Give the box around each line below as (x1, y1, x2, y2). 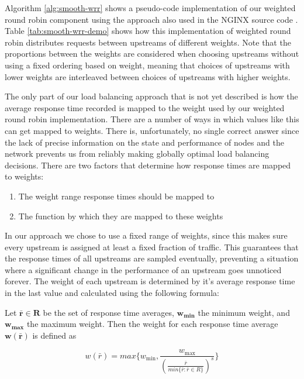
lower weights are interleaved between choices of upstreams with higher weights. (5, 70, 291, 82)
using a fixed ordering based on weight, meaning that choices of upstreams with (5, 58, 290, 71)
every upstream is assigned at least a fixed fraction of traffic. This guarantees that (5, 240, 299, 253)
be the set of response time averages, (43, 306, 174, 318)
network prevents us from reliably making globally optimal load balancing (5, 147, 270, 160)
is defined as (32, 329, 77, 341)
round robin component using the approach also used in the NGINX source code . (5, 13, 298, 25)
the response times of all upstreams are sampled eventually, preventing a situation (5, 252, 299, 264)
